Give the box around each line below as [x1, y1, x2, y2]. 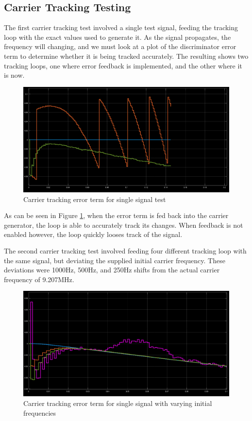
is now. [4, 70, 25, 80]
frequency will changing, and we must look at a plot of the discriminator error [4, 41, 236, 51]
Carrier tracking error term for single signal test [23, 194, 166, 204]
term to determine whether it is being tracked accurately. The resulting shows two [4, 51, 249, 61]
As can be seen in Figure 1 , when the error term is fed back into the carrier [4, 210, 229, 220]
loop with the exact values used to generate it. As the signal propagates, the [4, 32, 231, 42]
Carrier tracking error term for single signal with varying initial [23, 398, 212, 408]
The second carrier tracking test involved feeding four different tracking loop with [4, 245, 247, 255]
